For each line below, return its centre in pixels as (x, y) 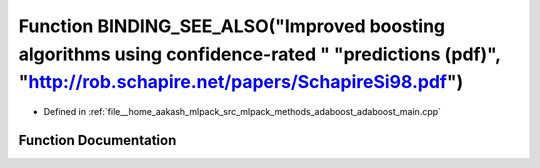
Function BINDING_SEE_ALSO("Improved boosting (232, 26)
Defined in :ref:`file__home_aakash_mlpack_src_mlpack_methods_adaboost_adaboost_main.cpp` (242, 112)
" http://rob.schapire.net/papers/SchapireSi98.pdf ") (241, 82)
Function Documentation (97, 140)
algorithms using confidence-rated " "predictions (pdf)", (259, 54)
